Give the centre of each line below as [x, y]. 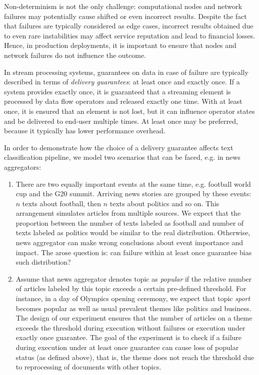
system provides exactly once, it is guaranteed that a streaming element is [117, 91]
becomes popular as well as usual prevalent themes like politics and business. [133, 308]
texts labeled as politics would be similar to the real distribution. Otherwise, [133, 232]
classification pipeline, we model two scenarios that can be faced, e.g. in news [122, 157]
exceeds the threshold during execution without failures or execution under [130, 327]
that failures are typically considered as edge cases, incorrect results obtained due [129, 26]
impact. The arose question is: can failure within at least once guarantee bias [134, 252]
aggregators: [23, 167]
